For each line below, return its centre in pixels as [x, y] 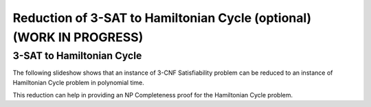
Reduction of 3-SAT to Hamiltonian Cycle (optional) [162, 18]
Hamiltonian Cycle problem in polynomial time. [78, 82]
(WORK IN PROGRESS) [78, 37]
